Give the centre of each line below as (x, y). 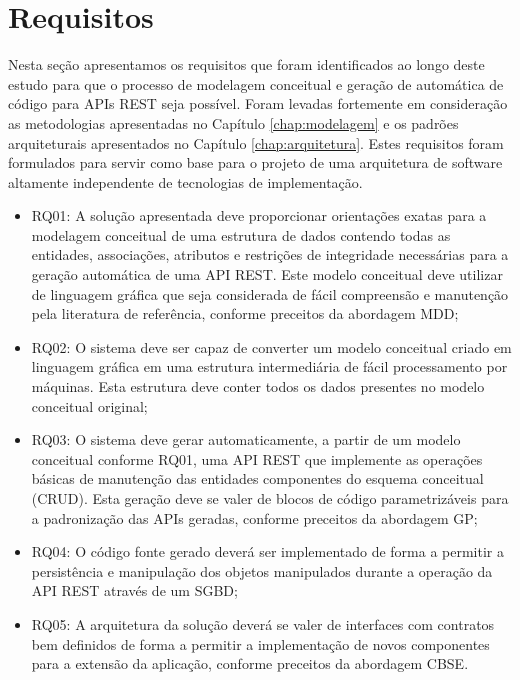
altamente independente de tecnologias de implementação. (185, 181)
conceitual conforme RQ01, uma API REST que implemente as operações (257, 458)
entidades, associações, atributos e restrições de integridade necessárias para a (270, 254)
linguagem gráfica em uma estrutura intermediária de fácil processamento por (269, 366)
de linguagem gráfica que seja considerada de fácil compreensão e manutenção (270, 293)
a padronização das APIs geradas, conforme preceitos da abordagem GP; (254, 517)
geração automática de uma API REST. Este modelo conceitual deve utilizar (267, 274)
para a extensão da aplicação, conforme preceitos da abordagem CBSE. (250, 663)
